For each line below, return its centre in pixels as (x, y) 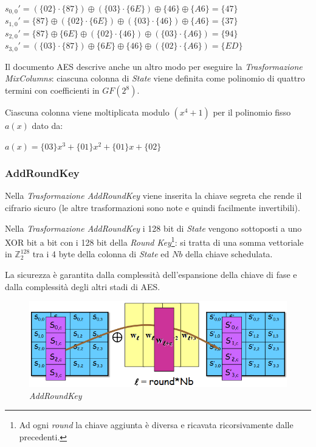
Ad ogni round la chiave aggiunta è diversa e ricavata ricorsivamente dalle (156, 425)
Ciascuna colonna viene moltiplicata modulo (87, 112)
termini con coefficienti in (52, 90)
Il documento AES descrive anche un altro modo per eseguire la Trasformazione (154, 66)
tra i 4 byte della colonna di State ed (101, 254)
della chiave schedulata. (229, 254)
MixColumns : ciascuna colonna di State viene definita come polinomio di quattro (155, 78)
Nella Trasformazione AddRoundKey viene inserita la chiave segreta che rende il (153, 196)
